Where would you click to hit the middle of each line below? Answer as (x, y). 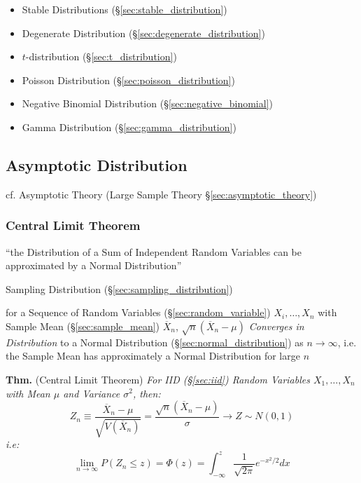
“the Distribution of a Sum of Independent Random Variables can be (154, 251)
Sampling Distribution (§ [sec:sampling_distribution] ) (119, 288)
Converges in (276, 326)
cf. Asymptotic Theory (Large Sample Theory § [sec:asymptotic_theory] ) (161, 194)
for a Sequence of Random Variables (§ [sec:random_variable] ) (138, 312)
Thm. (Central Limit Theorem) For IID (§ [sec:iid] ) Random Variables (158, 379)
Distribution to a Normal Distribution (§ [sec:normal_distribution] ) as (155, 342)
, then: (147, 393)
